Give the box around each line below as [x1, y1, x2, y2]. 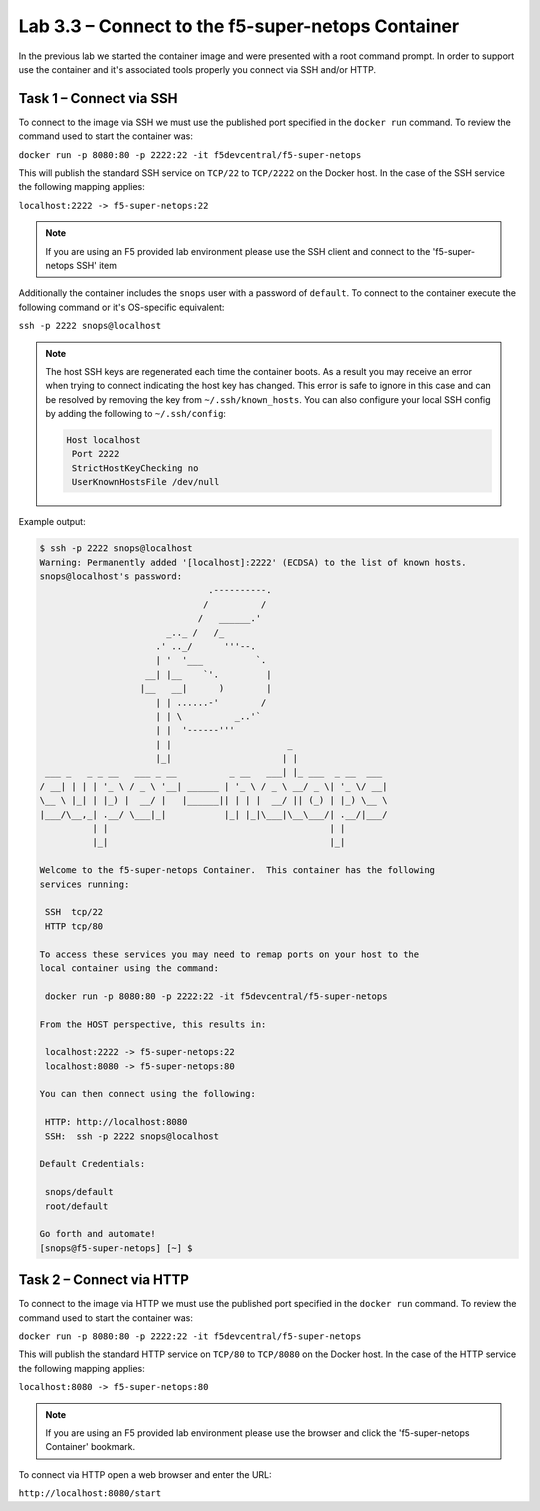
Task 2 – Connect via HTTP [18, 1271, 190, 1289]
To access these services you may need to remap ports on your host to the [39, 948, 420, 960]
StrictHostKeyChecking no [71, 462, 199, 474]
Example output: [18, 516, 86, 528]
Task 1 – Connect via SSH [18, 90, 178, 107]
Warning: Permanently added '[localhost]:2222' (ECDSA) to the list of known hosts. [39, 556, 467, 568]
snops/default [45, 1186, 114, 1198]
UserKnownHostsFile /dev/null [71, 476, 220, 488]
